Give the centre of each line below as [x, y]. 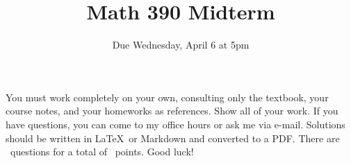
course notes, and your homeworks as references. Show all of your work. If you [172, 111]
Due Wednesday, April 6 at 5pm [181, 45]
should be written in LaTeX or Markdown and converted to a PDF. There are [173, 138]
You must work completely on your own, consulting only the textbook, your [167, 97]
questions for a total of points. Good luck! [102, 152]
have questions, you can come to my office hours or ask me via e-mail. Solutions [175, 124]
